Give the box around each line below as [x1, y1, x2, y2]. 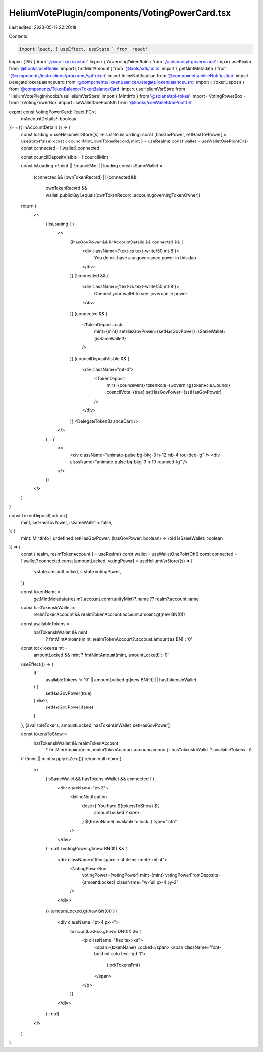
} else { [33, 697, 48, 703]
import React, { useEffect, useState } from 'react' [19, 46, 148, 52]
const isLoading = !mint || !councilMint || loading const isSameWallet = [21, 163, 163, 169]
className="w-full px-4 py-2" [116, 879, 179, 885]
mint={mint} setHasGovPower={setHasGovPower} [94, 328, 196, 334]
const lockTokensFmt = [21, 645, 68, 651]
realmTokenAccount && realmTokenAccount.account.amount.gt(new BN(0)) [33, 611, 185, 617]
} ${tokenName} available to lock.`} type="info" [82, 819, 177, 825]
